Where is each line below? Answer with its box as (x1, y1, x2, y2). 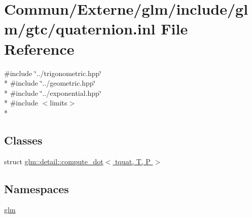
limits (50, 97, 67, 108)
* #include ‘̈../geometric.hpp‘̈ (4, 78, 96, 88)
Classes (4, 132, 43, 148)
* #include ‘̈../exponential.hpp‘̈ (4, 87, 101, 98)
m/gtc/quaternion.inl (4, 18, 156, 39)
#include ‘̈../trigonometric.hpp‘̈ (4, 67, 102, 78)
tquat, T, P (115, 156, 151, 166)
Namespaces (4, 180, 69, 196)
